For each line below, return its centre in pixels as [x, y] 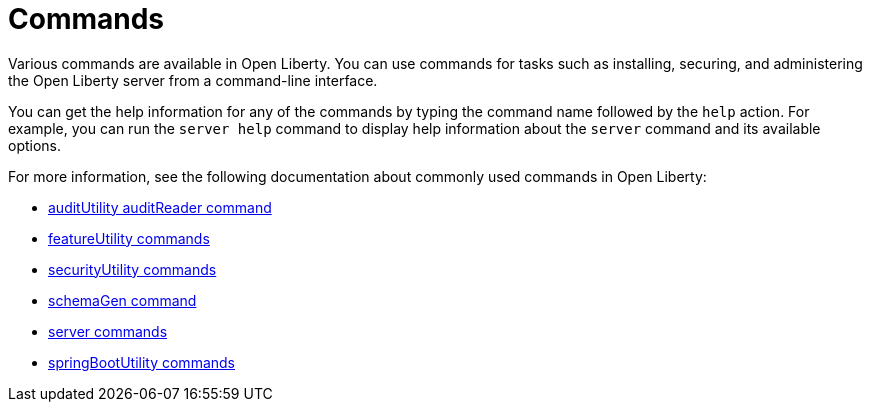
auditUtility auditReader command [160, 207]
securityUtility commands [132, 269]
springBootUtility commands [141, 362]
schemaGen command [122, 300]
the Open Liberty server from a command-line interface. [193, 80]
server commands [108, 331]
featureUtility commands [129, 238]
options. [35, 145]
